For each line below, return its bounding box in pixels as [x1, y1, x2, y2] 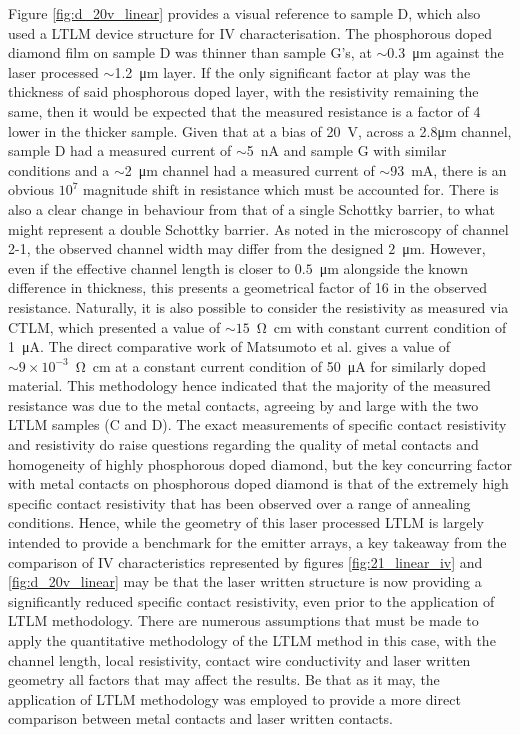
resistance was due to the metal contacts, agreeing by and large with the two [8, 394, 479, 415]
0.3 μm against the [387, 42, 504, 63]
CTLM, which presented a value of [8, 316, 221, 337]
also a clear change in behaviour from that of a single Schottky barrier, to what [8, 198, 495, 219]
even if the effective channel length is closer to [8, 257, 291, 278]
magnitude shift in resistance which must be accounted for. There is [82, 179, 499, 200]
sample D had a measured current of [8, 140, 232, 161]
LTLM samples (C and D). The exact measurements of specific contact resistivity [8, 414, 507, 435]
